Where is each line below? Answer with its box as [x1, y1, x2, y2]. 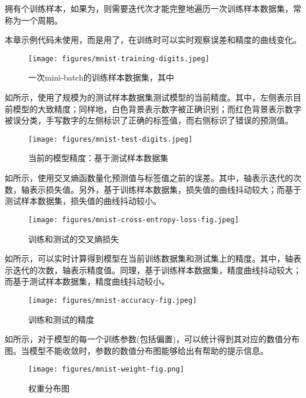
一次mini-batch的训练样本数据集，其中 [28, 71, 174, 83]
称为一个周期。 [5, 14, 62, 26]
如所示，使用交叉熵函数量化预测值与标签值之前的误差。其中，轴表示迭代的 [5, 172, 293, 184]
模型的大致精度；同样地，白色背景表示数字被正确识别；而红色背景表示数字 [12, 102, 301, 115]
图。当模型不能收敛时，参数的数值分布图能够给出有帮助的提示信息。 [5, 344, 268, 356]
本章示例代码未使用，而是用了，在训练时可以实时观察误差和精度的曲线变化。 [5, 34, 301, 46]
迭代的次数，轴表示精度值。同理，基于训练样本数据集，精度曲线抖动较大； [12, 263, 301, 276]
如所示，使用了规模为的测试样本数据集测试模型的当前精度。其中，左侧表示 [5, 91, 293, 103]
